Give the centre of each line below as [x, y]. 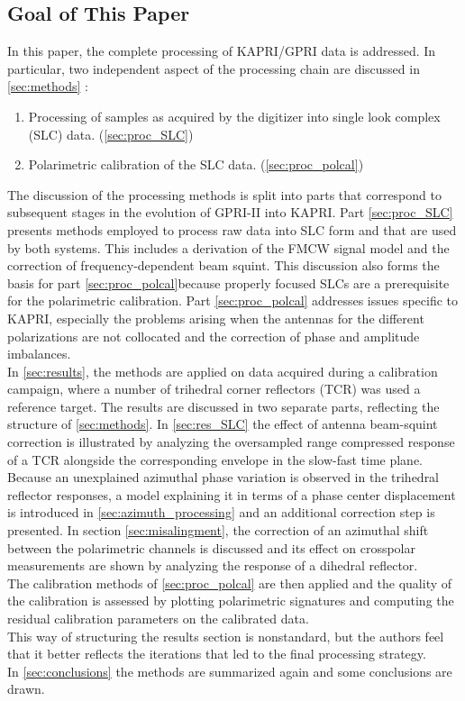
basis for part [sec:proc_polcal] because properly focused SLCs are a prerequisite [228, 282]
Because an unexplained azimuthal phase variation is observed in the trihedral [223, 477]
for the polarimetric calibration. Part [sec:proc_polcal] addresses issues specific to [233, 300]
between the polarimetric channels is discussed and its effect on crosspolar [211, 547]
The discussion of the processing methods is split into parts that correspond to [224, 194]
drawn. [26, 689]
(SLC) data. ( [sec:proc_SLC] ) [111, 134]
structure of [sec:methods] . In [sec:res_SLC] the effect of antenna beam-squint [223, 424]
